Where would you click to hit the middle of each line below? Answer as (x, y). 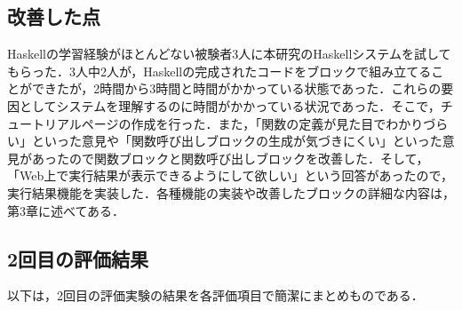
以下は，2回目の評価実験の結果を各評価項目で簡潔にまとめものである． (215, 295)
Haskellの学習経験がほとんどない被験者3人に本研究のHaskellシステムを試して (229, 54)
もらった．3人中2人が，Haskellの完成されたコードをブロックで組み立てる (219, 71)
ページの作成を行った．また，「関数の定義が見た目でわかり (252, 123)
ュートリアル (44, 123)
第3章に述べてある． (66, 210)
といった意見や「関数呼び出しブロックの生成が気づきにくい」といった (237, 141)
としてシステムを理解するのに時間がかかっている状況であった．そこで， (230, 105)
